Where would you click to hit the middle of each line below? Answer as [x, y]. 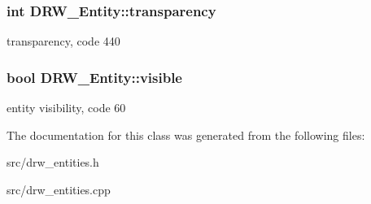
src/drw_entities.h [53, 162]
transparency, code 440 [63, 41]
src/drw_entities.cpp [59, 189]
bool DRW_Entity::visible [94, 77]
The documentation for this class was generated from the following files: [186, 135]
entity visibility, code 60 [66, 108]
